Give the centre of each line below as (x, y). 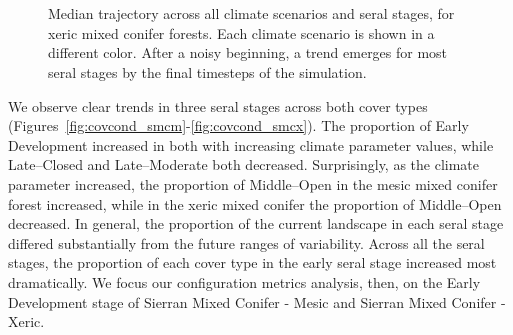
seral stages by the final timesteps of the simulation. (207, 71)
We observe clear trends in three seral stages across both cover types (218, 105)
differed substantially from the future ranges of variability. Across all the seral (246, 242)
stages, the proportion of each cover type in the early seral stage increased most (252, 262)
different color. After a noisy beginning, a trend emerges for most (248, 52)
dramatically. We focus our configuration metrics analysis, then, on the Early (244, 281)
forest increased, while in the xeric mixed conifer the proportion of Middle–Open (255, 203)
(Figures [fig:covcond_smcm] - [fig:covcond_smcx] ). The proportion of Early (238, 125)
